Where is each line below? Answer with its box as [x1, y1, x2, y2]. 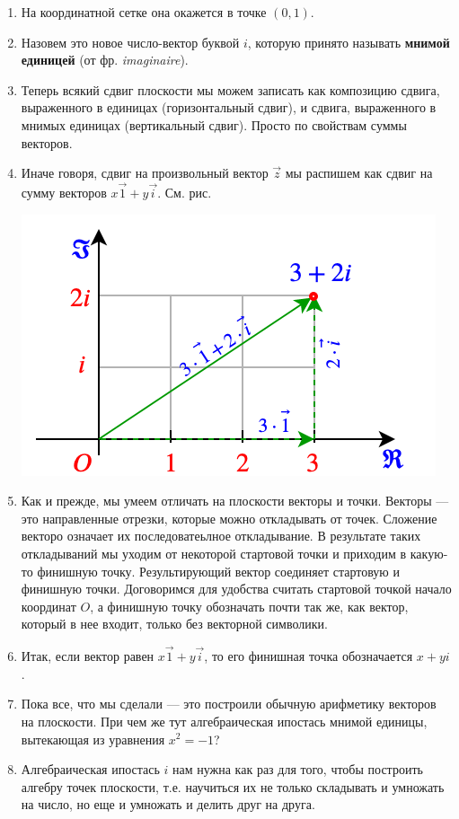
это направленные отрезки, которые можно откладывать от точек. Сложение [21, 508, 437, 527]
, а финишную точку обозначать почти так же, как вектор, [90, 596, 409, 615]
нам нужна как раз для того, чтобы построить [172, 760, 423, 779]
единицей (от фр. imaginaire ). [21, 50, 189, 69]
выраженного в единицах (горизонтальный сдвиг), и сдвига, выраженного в [21, 98, 437, 117]
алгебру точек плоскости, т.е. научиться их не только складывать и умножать [21, 777, 445, 796]
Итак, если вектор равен [21, 647, 154, 665]
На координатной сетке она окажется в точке [21, 3, 267, 21]
